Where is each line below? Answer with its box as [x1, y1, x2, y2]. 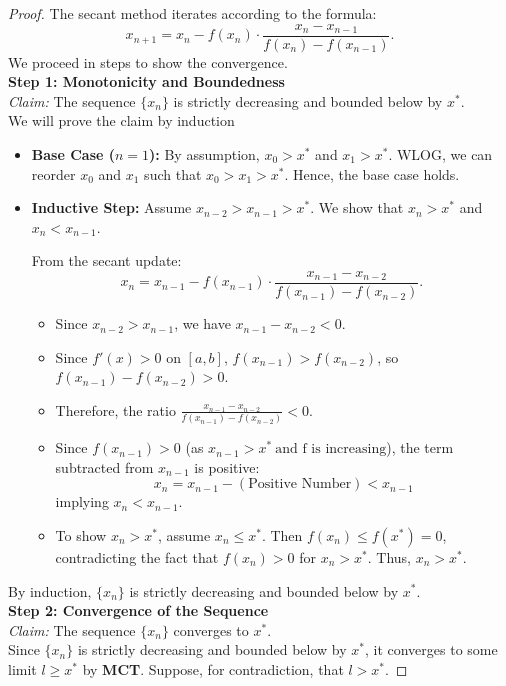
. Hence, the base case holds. [284, 163, 460, 184]
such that [144, 163, 202, 184]
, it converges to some [364, 639, 498, 660]
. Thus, [367, 546, 411, 567]
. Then [261, 524, 303, 545]
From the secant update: [31, 250, 182, 271]
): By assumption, [149, 144, 260, 165]
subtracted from [55, 456, 154, 477]
